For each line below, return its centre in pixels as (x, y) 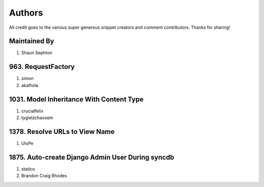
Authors (26, 13)
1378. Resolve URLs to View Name (62, 132)
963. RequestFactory (42, 67)
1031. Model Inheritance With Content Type (76, 99)
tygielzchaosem (37, 118)
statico (28, 169)
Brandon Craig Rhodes (44, 176)
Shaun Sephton (37, 53)
